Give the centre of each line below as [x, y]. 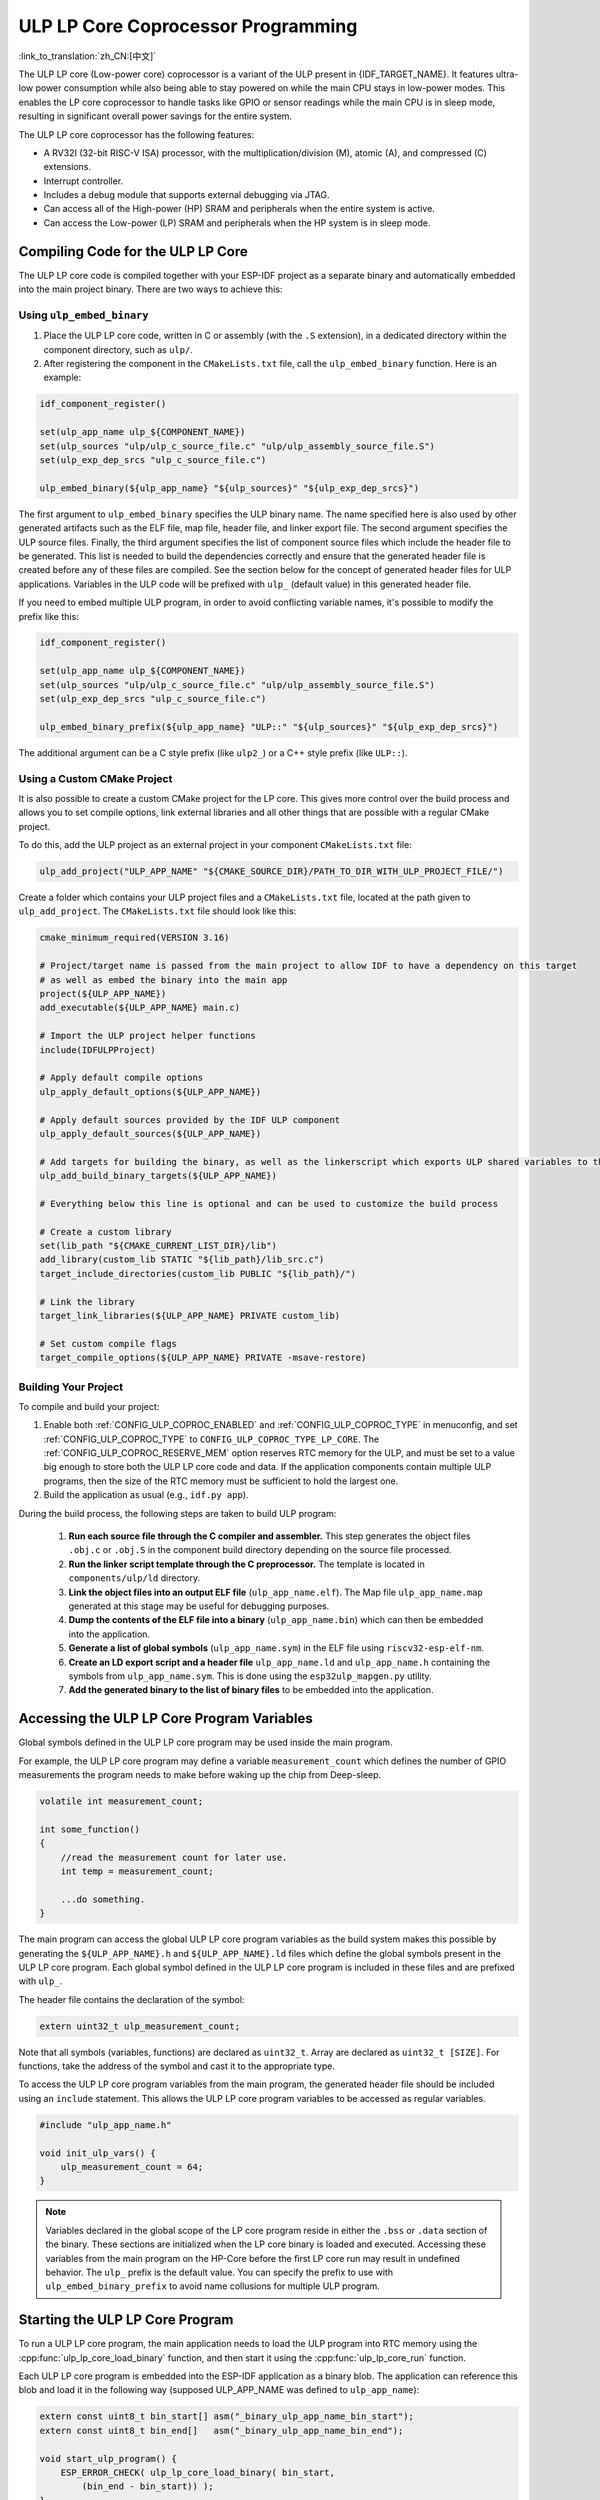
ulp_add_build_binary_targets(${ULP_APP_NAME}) [158, 1176]
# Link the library [87, 1301]
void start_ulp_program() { [108, 2458]
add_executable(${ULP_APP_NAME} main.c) [139, 1008]
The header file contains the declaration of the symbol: [131, 1999]
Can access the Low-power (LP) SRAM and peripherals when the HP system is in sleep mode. [237, 222]
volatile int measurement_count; [121, 1801]
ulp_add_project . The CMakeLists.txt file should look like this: [157, 911]
